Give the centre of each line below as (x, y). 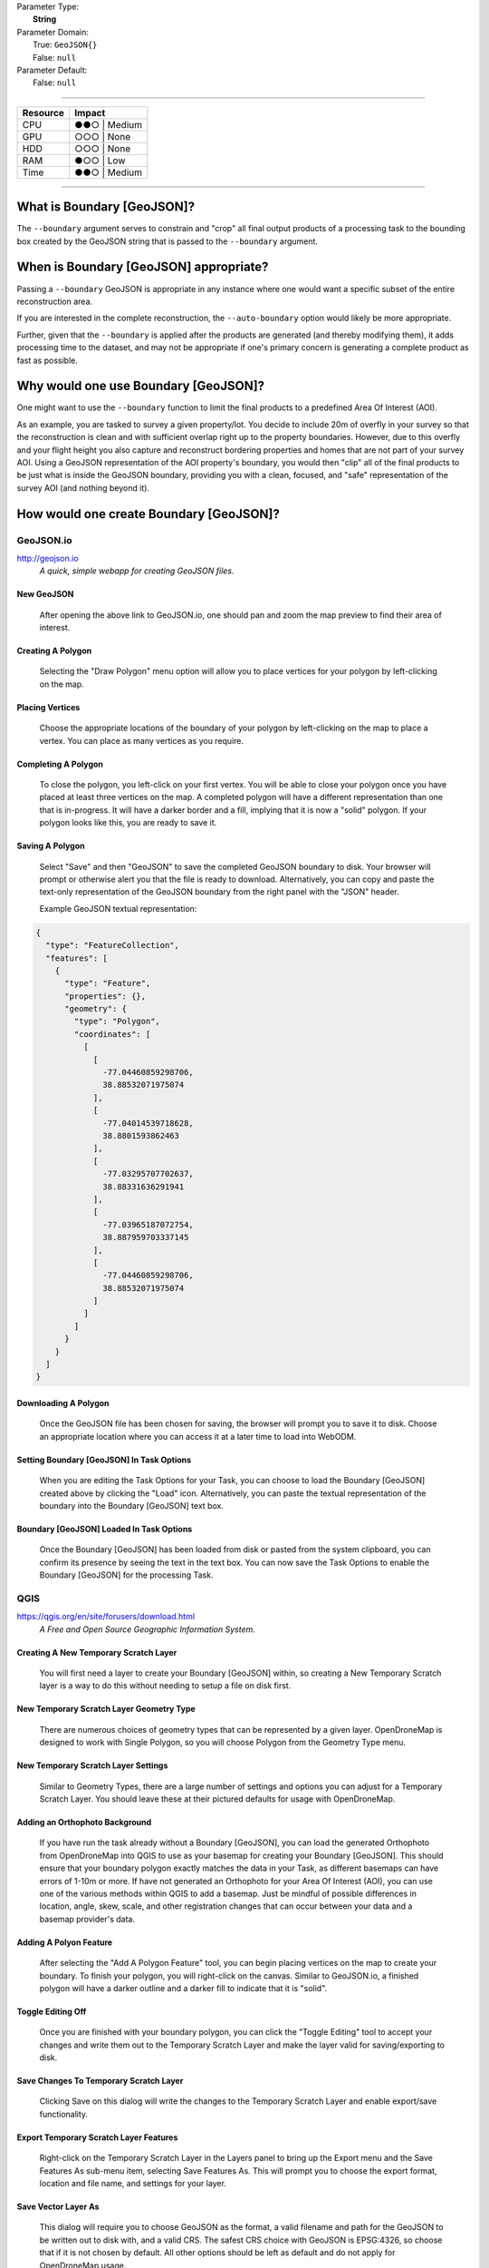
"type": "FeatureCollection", (113, 945)
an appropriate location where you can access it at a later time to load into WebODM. (198, 1436)
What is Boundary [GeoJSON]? (105, 207)
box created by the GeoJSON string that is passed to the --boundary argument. (168, 241)
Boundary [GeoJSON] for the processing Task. (126, 1575)
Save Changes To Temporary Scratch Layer (100, 2081)
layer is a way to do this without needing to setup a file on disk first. (165, 1686)
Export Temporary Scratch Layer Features (97, 2137)
